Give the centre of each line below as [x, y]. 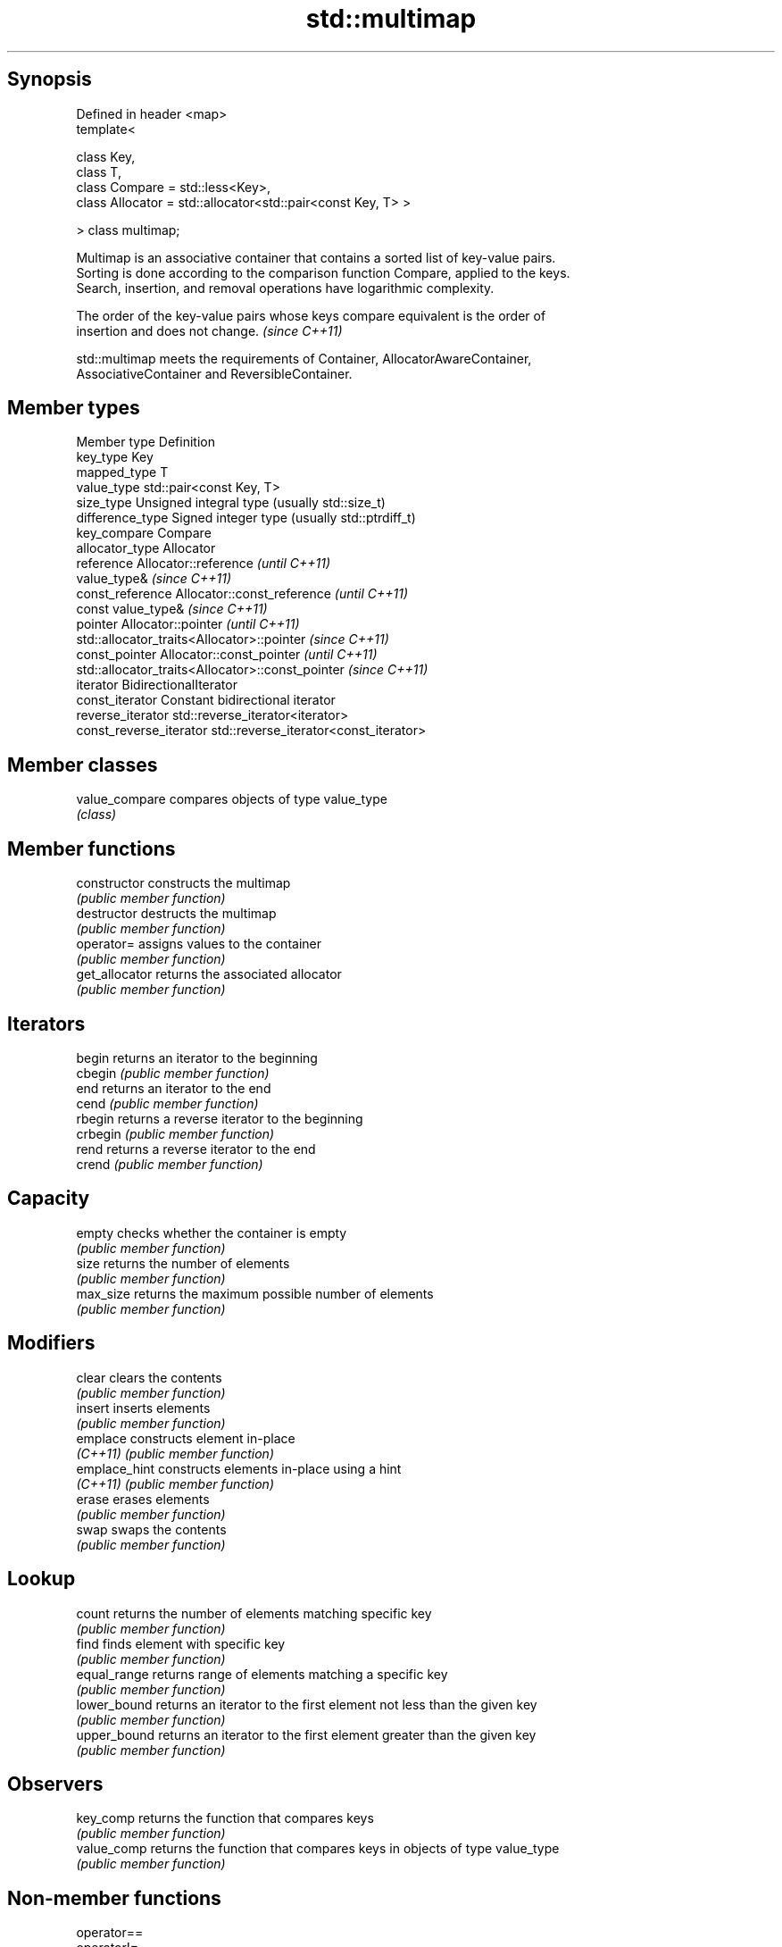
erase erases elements [143, 1499]
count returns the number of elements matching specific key [254, 1613]
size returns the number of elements [183, 1263]
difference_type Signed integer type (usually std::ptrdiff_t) [246, 518]
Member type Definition [146, 442]
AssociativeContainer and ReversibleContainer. [214, 373]
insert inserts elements [143, 1408]
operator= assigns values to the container [199, 944]
